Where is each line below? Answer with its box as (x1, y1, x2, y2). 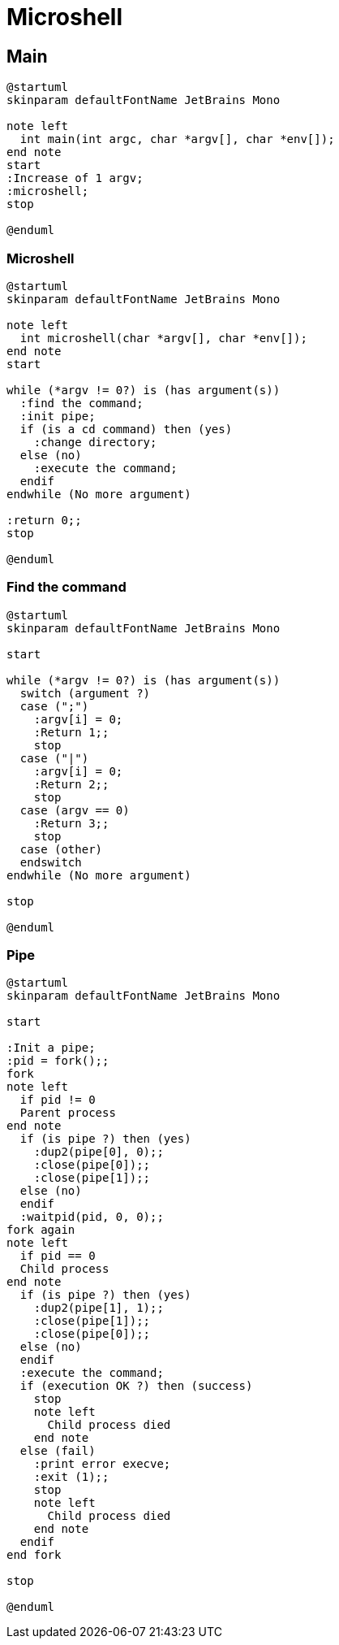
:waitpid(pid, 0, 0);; (19, 1210, 164, 1224)
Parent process (19, 1106, 116, 1120)
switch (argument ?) (19, 686, 151, 700)
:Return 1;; (33, 725, 109, 739)
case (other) (19, 842, 103, 856)
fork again (6, 1223, 75, 1237)
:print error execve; (33, 1457, 171, 1471)
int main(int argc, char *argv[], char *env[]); (19, 132, 335, 146)
